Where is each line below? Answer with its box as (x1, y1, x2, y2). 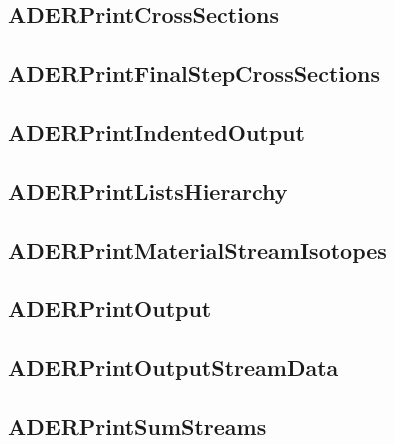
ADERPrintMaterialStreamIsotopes (8, 234, 387, 265)
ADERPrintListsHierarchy (8, 175, 288, 206)
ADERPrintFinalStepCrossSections (8, 58, 380, 89)
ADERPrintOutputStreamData (8, 352, 339, 383)
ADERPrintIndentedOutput (8, 116, 305, 147)
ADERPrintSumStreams (8, 410, 267, 441)
